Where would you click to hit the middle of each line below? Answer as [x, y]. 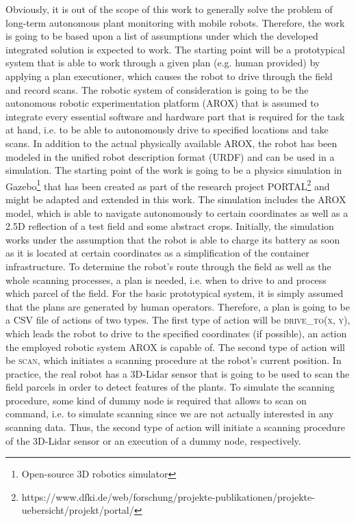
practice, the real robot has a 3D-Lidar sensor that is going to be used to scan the [178, 373]
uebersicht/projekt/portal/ [78, 510]
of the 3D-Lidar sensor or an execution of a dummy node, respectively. [153, 440]
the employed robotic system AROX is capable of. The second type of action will [175, 347]
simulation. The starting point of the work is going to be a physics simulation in [174, 170]
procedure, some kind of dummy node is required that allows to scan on [156, 400]
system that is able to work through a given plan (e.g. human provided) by [163, 63]
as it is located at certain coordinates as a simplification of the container [157, 253]
